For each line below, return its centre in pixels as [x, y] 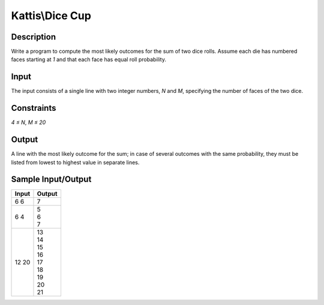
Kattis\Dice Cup [51, 16]
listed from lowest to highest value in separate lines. [75, 162]
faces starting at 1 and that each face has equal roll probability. [88, 59]
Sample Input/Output [51, 179]
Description [34, 37]
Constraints [34, 108]
